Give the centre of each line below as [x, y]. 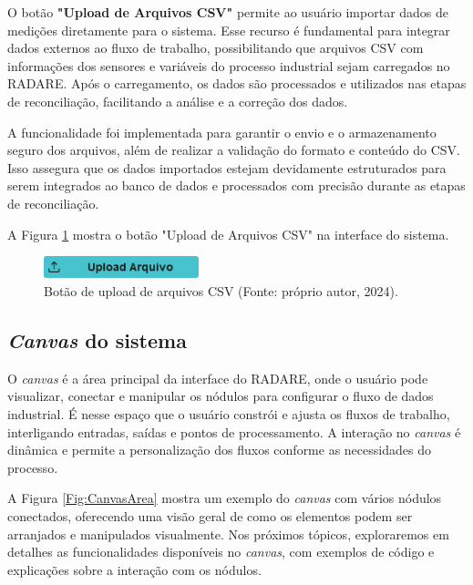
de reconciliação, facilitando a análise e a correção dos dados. [178, 101]
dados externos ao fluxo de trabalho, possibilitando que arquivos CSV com [216, 48]
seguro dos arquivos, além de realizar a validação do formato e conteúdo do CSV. [234, 150]
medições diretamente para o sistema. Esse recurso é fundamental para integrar [229, 30]
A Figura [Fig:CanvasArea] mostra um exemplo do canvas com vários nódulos [225, 498]
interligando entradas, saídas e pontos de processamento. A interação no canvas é [234, 431]
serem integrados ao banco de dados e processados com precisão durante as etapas [236, 185]
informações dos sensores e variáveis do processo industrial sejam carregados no [229, 65]
